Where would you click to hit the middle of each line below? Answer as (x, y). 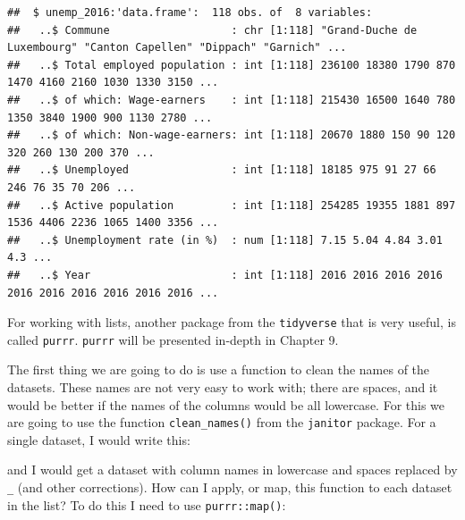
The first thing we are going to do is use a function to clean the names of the (219, 369)
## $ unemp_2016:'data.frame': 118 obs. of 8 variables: (190, 13)
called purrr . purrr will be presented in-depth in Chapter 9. (173, 339)
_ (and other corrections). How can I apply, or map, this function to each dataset (230, 487)
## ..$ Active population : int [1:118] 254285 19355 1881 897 (232, 205)
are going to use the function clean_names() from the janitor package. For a (222, 422)
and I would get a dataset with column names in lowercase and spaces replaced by (232, 470)
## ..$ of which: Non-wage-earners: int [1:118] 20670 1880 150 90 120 (232, 135)
